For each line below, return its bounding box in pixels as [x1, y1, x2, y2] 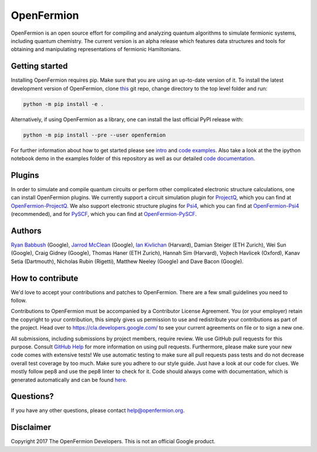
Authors [11, 225, 42, 235]
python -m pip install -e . [23, 101, 104, 107]
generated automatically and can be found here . [11, 376, 127, 383]
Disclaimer [11, 423, 51, 433]
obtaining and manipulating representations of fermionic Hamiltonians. [11, 46, 181, 53]
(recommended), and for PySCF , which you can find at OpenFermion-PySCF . [11, 211, 197, 218]
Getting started [11, 61, 68, 71]
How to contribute [11, 273, 79, 283]
